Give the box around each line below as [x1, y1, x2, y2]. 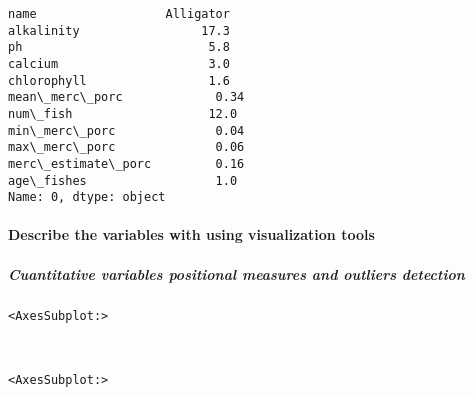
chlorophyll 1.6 [8, 73, 230, 88]
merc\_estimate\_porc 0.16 [8, 156, 245, 171]
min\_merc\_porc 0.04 [8, 123, 245, 138]
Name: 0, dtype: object [8, 190, 166, 205]
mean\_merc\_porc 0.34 [8, 90, 245, 105]
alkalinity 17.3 [8, 23, 230, 38]
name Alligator [8, 7, 230, 21]
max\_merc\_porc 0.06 [8, 140, 245, 155]
